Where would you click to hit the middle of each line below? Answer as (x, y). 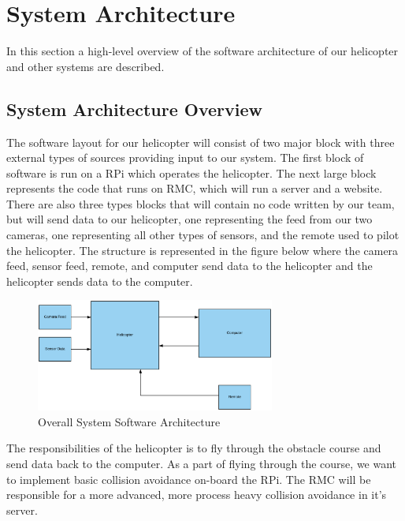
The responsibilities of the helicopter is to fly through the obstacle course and (194, 448)
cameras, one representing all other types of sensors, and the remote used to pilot (203, 235)
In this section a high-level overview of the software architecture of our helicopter (202, 51)
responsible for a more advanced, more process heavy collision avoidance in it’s (197, 495)
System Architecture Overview (134, 109)
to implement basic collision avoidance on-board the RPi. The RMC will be (189, 479)
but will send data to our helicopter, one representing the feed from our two (189, 219)
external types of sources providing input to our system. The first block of (185, 157)
